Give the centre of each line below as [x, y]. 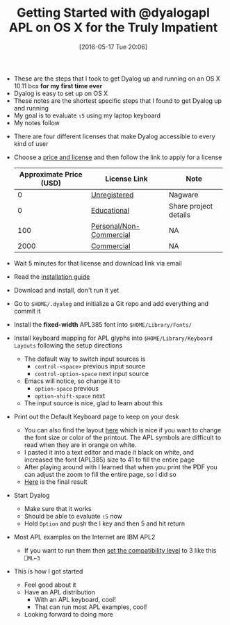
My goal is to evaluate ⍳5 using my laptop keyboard [87, 115]
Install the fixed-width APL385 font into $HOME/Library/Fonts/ [103, 324]
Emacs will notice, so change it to [72, 381]
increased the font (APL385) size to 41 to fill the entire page [109, 460]
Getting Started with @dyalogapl [113, 13]
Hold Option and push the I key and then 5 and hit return [105, 523]
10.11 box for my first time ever [58, 86]
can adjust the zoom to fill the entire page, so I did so [100, 474]
